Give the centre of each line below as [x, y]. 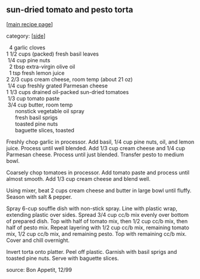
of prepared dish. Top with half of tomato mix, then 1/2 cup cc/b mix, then [97, 221]
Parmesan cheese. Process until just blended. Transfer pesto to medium [95, 154]
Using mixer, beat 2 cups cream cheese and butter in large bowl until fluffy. [99, 190]
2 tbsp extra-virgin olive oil [42, 66]
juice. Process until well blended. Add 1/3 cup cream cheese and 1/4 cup [96, 148]
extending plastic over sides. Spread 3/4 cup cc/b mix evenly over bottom [97, 214]
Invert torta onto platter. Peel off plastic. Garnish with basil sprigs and [92, 251]
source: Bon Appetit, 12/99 [39, 269]
